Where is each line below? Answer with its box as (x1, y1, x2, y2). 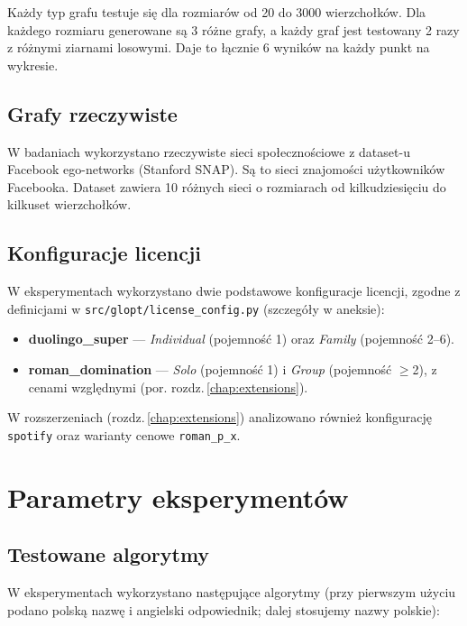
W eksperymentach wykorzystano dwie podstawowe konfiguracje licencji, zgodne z (7, 281, 461, 300)
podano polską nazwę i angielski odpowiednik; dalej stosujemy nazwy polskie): (7, 600, 440, 619)
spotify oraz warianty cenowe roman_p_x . (7, 425, 241, 444)
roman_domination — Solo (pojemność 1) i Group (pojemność (28, 360, 392, 378)
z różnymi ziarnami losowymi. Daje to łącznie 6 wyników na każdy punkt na (7, 38, 430, 57)
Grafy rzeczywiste (7, 99, 178, 127)
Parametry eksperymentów (7, 478, 349, 515)
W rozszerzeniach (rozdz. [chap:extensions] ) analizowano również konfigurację (7, 408, 432, 427)
